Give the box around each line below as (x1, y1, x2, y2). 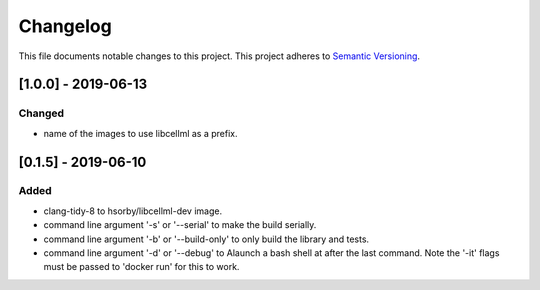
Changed (18, 106, 65, 120)
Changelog (18, 15, 112, 37)
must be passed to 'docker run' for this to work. (43, 261, 240, 273)
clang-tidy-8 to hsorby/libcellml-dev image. (43, 205, 223, 217)
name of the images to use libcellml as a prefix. (43, 127, 238, 139)
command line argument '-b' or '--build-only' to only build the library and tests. (43, 233, 370, 245)
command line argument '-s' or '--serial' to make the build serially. (43, 219, 317, 231)
